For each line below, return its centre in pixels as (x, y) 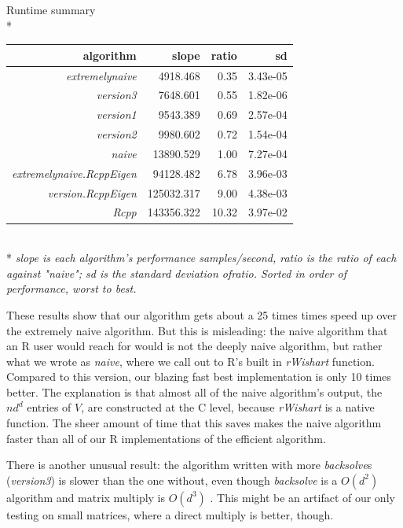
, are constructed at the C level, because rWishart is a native (228, 407)
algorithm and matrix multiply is (86, 497)
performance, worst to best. (71, 288)
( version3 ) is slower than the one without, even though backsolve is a (172, 480)
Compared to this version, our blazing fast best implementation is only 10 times (199, 377)
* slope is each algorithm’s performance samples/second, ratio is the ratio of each (201, 258)
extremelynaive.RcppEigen (74, 173)
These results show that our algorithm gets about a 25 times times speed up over (201, 314)
